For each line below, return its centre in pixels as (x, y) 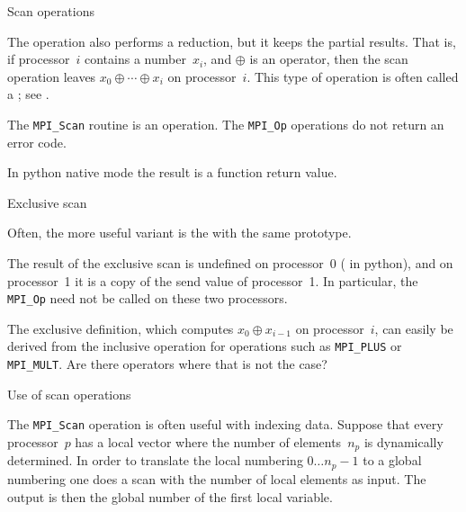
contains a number (135, 59)
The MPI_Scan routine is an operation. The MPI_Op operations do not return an (226, 124)
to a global (392, 460)
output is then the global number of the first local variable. (170, 496)
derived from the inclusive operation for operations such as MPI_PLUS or (205, 346)
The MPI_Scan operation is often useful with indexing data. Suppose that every (225, 424)
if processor (39, 59)
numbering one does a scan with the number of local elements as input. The (217, 478)
